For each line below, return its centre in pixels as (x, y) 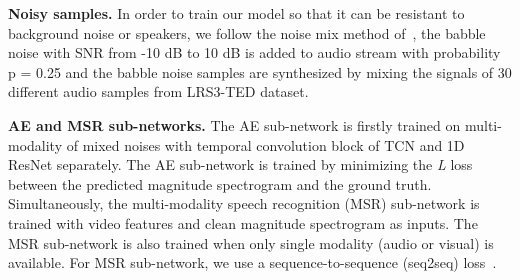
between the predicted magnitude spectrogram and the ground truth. (220, 183)
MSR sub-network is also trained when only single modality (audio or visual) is (251, 242)
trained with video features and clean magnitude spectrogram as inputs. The (243, 222)
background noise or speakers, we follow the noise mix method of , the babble (247, 32)
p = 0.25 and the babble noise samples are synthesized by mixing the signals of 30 (260, 71)
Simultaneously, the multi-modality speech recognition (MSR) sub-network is (244, 203)
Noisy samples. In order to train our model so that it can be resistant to (236, 13)
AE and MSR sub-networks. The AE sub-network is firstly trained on (234, 124)
